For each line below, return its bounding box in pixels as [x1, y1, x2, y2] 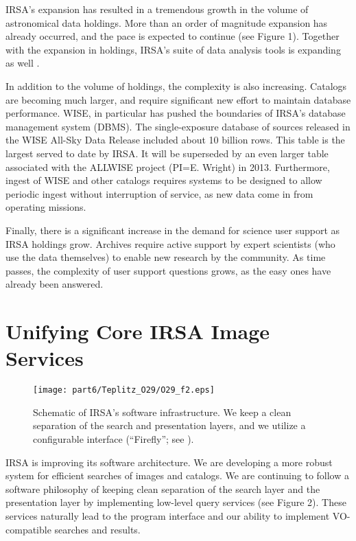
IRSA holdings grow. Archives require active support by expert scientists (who [5, 236, 335, 251]
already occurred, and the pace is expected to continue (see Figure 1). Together [5, 29, 340, 43]
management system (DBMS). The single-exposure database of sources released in [5, 119, 351, 133]
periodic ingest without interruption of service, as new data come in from [5, 186, 313, 200]
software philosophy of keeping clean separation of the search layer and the [5, 481, 320, 496]
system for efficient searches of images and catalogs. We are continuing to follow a [5, 468, 350, 483]
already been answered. [5, 277, 104, 291]
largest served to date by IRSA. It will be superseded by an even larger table [5, 146, 329, 160]
